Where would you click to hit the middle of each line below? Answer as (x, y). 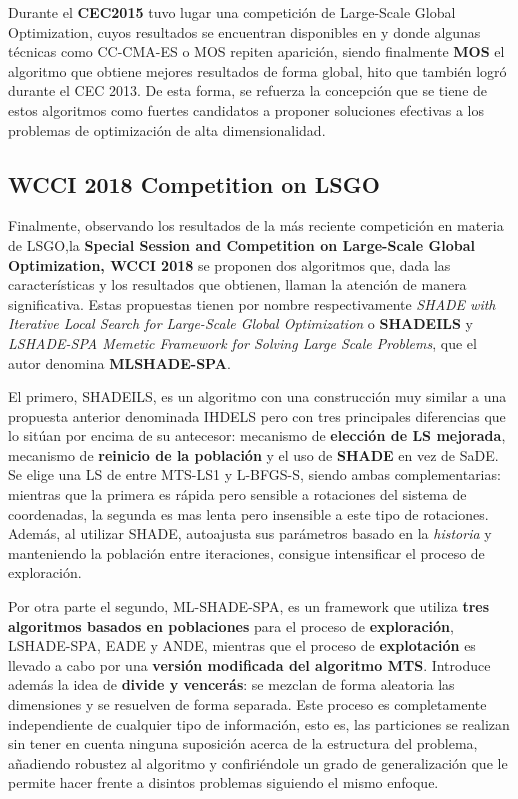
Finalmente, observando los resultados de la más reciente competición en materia (256, 225)
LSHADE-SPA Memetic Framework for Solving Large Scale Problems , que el (242, 342)
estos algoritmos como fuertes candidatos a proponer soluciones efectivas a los (246, 109)
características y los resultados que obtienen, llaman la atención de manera (237, 284)
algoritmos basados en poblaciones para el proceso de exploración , (231, 625)
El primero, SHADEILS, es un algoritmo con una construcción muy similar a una (257, 396)
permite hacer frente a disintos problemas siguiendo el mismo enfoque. (223, 782)
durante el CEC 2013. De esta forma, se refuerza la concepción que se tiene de (248, 90)
